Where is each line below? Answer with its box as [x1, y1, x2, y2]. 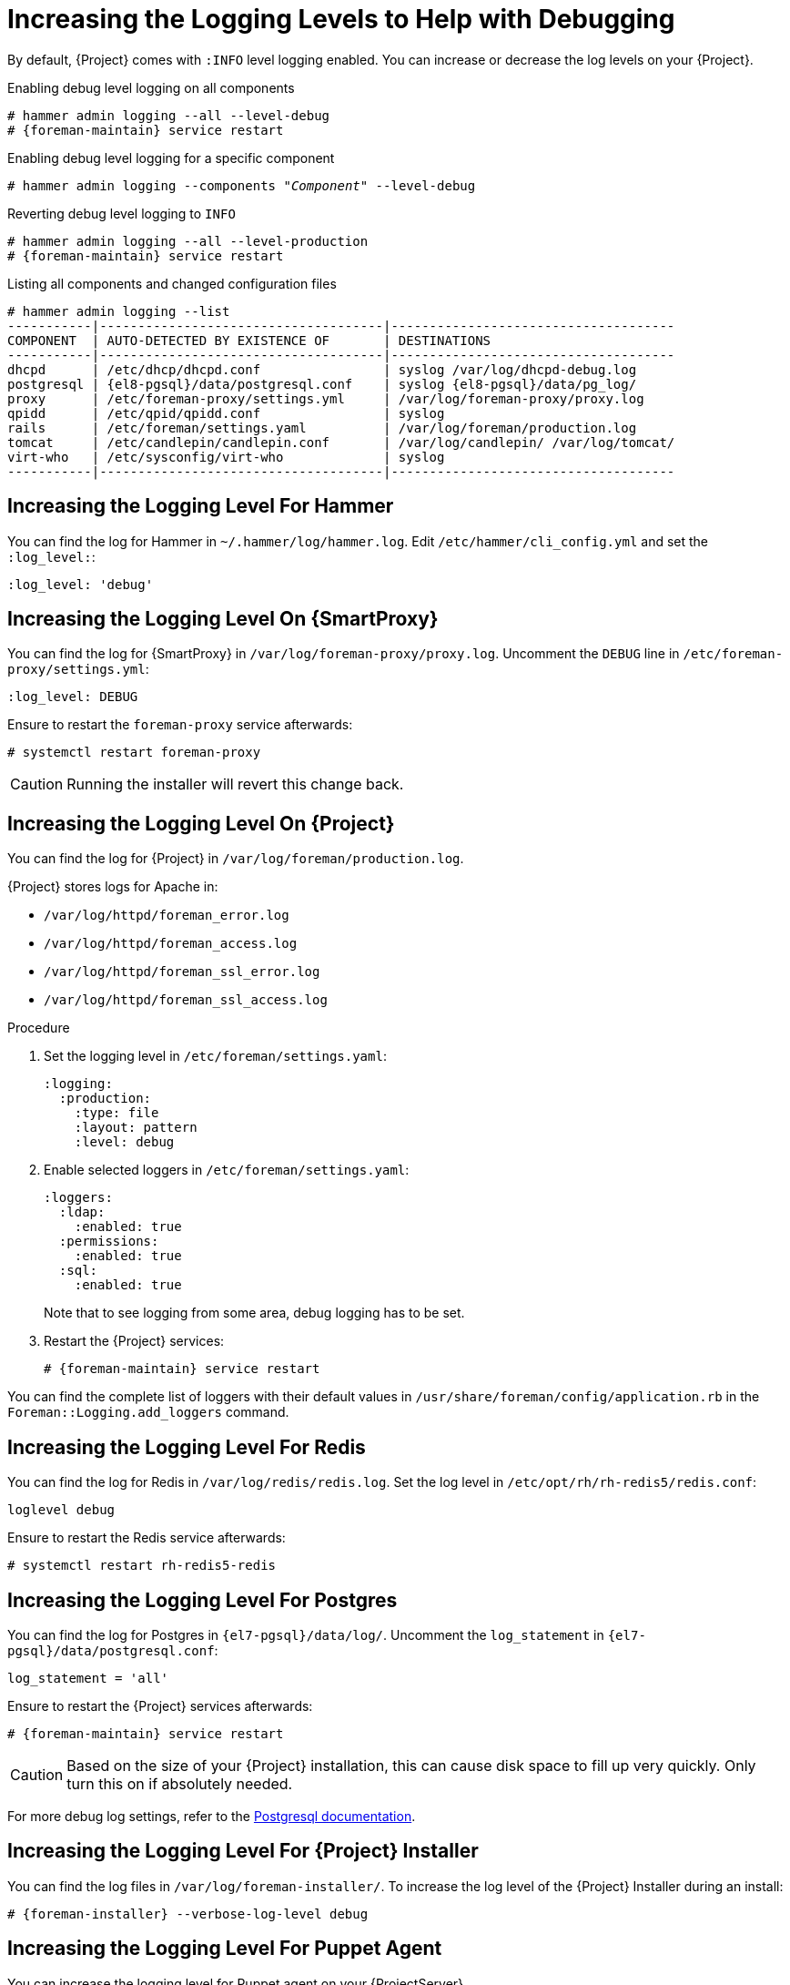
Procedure [7, 1020, 70, 1036]
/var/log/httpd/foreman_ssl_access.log [44, 992, 328, 1008]
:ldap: [58, 1205, 106, 1220]
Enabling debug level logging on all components [7, 79, 295, 96]
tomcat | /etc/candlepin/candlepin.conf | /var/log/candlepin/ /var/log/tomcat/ [7, 434, 675, 450]
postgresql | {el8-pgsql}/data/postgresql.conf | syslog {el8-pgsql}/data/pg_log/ [7, 376, 637, 392]
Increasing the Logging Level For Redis [7, 1435, 366, 1459]
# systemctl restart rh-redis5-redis [7, 1558, 277, 1573]
